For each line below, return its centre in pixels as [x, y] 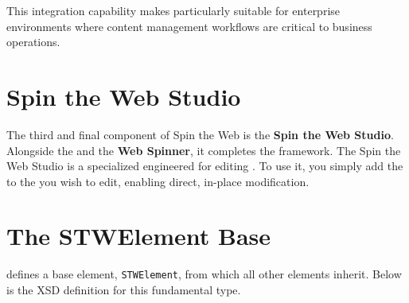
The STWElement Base [139, 236]
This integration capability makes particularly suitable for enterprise [173, 10]
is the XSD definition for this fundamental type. [124, 290]
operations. [33, 42]
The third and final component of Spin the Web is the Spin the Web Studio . [200, 134]
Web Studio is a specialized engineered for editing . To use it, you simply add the [205, 166]
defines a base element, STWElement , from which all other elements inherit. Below [204, 274]
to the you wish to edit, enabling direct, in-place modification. [158, 181]
